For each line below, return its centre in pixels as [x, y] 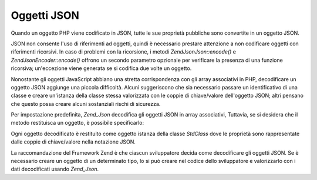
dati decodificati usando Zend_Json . [55, 169]
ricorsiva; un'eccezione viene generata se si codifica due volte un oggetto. [101, 68]
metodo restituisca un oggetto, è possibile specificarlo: [77, 123]
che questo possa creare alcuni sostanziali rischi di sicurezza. [86, 104]
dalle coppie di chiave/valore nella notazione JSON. [73, 142]
